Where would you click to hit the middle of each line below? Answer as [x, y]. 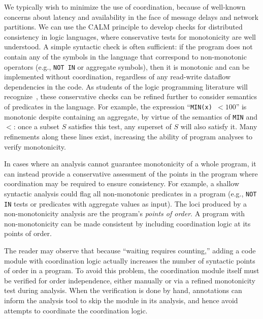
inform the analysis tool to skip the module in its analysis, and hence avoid [121, 300]
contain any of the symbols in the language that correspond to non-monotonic [125, 56]
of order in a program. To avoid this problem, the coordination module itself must [132, 270]
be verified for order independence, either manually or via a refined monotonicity [130, 280]
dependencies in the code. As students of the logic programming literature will [126, 86]
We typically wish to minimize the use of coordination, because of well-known [125, 7]
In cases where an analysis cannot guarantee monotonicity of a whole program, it [130, 164]
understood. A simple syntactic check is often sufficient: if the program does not [128, 47]
